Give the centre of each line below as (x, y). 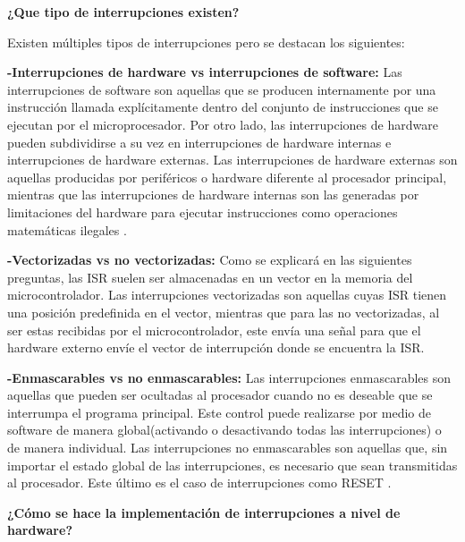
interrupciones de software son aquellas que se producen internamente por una (222, 89)
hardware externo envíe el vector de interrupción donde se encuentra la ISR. (216, 347)
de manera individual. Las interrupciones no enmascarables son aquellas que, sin (228, 448)
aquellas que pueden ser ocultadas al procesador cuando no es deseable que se (220, 395)
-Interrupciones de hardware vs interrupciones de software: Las (205, 72)
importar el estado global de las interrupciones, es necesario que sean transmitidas (232, 465)
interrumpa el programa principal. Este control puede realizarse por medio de (219, 412)
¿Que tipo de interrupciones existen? (123, 12)
